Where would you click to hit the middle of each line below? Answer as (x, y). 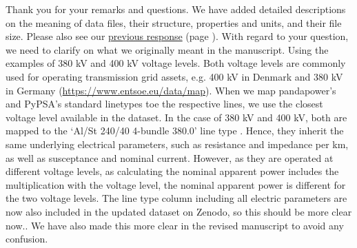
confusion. (27, 239)
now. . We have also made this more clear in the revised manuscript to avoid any (175, 225)
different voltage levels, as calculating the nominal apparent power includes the (172, 171)
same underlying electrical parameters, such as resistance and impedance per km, (177, 144)
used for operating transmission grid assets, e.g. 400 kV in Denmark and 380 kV (174, 76)
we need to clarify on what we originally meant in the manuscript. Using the (167, 49)
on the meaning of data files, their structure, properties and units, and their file (174, 22)
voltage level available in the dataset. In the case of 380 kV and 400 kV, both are (176, 117)
